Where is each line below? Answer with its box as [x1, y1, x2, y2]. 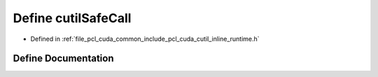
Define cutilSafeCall [13, 10, 132, 26]
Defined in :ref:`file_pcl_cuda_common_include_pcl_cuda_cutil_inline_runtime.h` [30, 35, 260, 43]
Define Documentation [13, 53, 114, 65]
